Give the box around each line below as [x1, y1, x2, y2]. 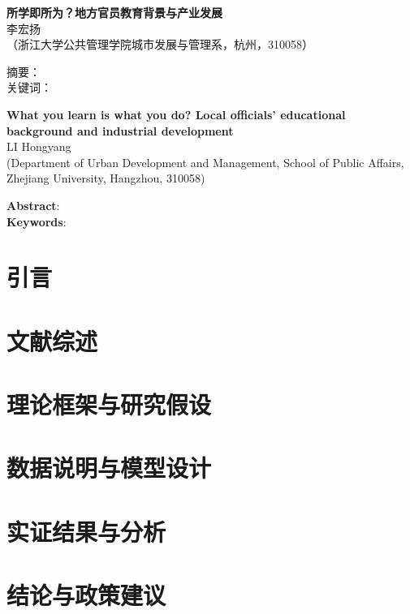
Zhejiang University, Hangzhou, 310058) [6, 170, 205, 187]
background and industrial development [6, 122, 234, 139]
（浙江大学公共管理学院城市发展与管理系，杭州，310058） [6, 36, 313, 53]
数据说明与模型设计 [6, 451, 212, 484]
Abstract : [6, 196, 60, 213]
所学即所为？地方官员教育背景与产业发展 [6, 4, 222, 20]
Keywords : [6, 213, 67, 230]
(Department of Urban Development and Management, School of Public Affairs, [6, 153, 404, 170]
